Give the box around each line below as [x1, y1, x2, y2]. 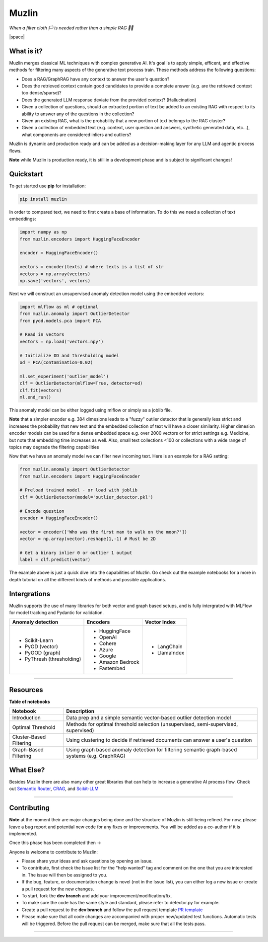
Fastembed [99, 665, 126, 672]
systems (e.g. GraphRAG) [66, 753, 126, 760]
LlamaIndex [157, 649, 185, 656]
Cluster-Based [12, 733, 46, 740]
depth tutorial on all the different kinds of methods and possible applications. [9, 576, 166, 582]
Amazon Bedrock [99, 659, 139, 666]
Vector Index [144, 619, 176, 626]
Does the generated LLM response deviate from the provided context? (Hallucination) [21, 97, 197, 103]
